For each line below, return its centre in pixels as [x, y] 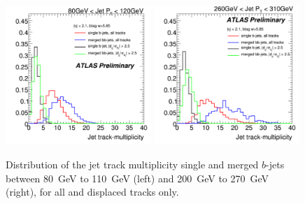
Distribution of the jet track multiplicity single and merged [132, 165]
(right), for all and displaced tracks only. [92, 192]
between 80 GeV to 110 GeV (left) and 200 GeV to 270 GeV [137, 178]
